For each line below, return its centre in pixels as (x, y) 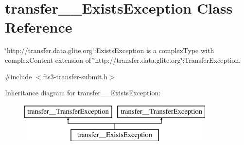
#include (18, 76)
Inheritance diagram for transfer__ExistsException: (83, 93)
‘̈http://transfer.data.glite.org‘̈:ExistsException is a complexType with (110, 50)
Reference (39, 27)
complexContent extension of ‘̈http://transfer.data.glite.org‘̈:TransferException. (123, 60)
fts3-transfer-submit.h (75, 76)
